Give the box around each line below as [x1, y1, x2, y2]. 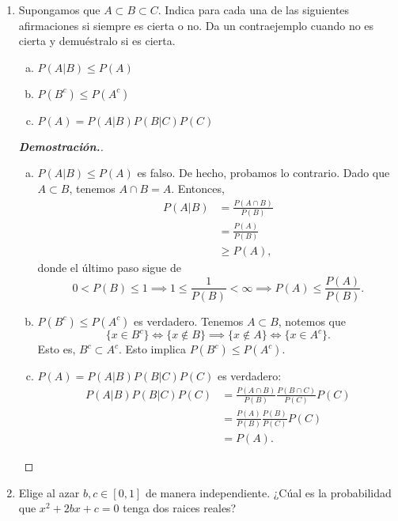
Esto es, [37, 341, 76, 357]
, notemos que [278, 312, 347, 329]
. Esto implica [118, 341, 186, 357]
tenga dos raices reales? [123, 500, 237, 516]
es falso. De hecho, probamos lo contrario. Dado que [137, 164, 390, 181]
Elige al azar [18, 484, 80, 500]
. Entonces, [171, 179, 225, 196]
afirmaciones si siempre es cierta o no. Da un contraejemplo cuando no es [18, 17, 374, 33]
